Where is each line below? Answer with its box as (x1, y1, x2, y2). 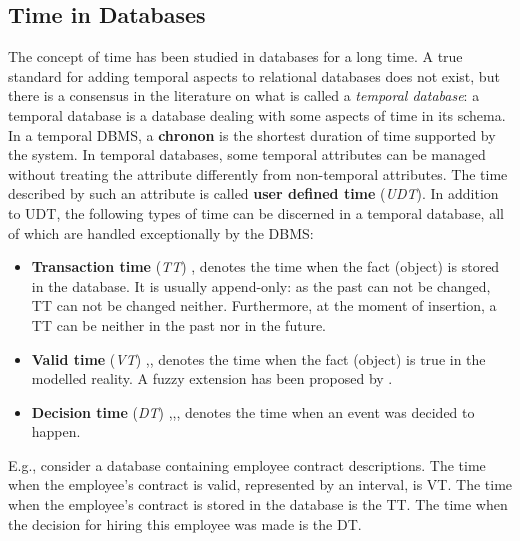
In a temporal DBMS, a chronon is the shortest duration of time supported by (8, 124, 496, 145)
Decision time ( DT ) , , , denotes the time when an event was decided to (31, 401, 475, 422)
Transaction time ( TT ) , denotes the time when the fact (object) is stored (31, 256, 500, 277)
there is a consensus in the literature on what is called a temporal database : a (8, 85, 480, 106)
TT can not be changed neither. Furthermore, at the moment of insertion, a (31, 295, 497, 316)
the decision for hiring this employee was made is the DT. (8, 513, 362, 534)
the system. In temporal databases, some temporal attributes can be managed (8, 144, 486, 165)
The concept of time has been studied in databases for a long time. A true (8, 46, 463, 67)
